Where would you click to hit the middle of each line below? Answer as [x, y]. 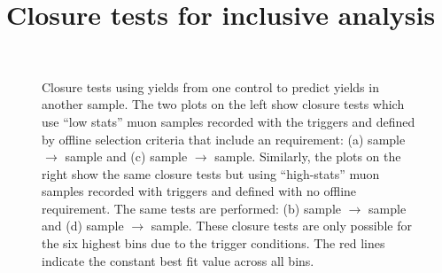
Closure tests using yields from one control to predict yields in [210, 86]
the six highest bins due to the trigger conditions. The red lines [213, 243]
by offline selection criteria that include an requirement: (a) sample [224, 139]
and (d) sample [83, 226]
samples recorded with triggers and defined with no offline [199, 191]
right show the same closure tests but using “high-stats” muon [211, 173]
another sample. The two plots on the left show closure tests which [223, 104]
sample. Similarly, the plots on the [308, 156]
